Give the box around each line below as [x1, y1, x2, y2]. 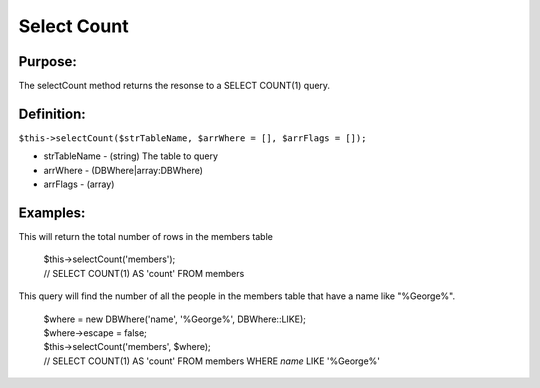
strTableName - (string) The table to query [43, 150, 219, 162]
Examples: [18, 204, 86, 221]
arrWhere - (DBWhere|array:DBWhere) [43, 164, 204, 176]
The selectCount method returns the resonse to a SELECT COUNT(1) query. [18, 80, 330, 92]
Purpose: [18, 53, 77, 70]
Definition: [18, 105, 87, 122]
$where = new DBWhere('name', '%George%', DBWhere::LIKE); [43, 313, 307, 325]
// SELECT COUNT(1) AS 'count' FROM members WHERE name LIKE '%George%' [43, 355, 380, 367]
